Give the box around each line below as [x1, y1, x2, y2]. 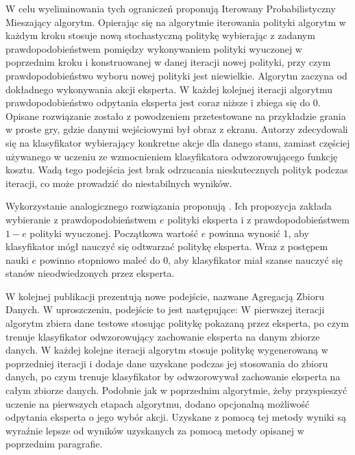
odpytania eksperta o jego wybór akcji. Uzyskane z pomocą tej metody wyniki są [5, 410, 346, 424]
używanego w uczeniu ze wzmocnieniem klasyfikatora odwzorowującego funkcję [5, 149, 338, 163]
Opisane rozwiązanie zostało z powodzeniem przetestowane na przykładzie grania [5, 108, 346, 123]
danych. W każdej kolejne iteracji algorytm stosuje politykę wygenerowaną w [5, 343, 328, 357]
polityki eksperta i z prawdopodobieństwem [167, 212, 350, 226]
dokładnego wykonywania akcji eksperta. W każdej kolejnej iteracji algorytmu [5, 82, 333, 96]
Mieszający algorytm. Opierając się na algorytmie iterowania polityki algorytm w [5, 14, 346, 29]
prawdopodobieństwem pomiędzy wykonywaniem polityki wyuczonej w [5, 41, 302, 56]
